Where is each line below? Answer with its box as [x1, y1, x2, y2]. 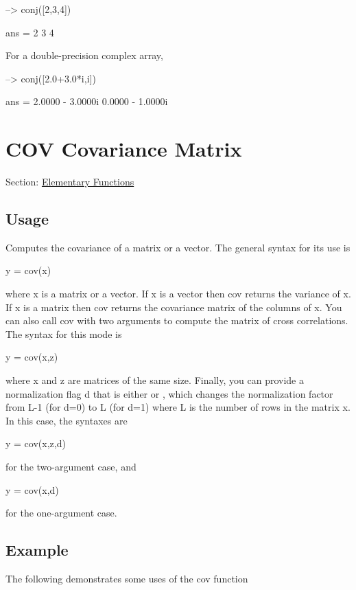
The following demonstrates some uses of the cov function [5, 571, 248, 585]
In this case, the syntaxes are [5, 413, 128, 427]
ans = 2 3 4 [5, 25, 54, 39]
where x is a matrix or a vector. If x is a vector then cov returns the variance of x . [5, 286, 351, 301]
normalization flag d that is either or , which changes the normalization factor [5, 386, 333, 400]
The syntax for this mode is [5, 326, 122, 341]
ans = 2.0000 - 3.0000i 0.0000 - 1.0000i [5, 94, 168, 109]
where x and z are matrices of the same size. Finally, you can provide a [5, 373, 304, 387]
